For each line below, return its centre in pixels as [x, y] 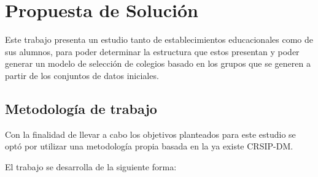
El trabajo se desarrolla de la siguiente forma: [91, 166]
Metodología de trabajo [81, 108]
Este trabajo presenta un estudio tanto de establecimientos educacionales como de [159, 40]
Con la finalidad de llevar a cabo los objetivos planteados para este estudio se [150, 134]
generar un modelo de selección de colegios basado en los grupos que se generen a [158, 63]
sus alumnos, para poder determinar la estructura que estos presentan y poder [152, 51]
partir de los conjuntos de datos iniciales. [82, 75]
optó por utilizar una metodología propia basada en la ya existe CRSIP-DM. [149, 146]
